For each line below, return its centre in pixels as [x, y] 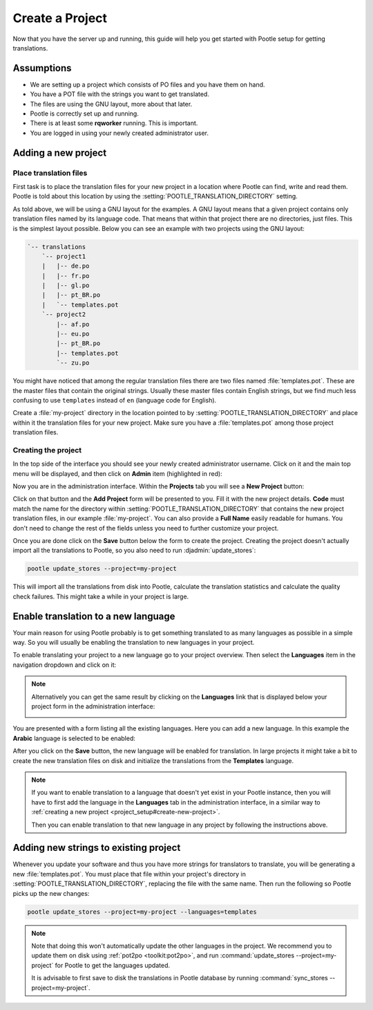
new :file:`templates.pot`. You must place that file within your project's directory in [130, 874]
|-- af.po [73, 324]
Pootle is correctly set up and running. [85, 113]
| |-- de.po [66, 266]
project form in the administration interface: [93, 706]
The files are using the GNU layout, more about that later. [111, 104]
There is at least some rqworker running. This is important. [114, 123]
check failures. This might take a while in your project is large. [101, 596]
